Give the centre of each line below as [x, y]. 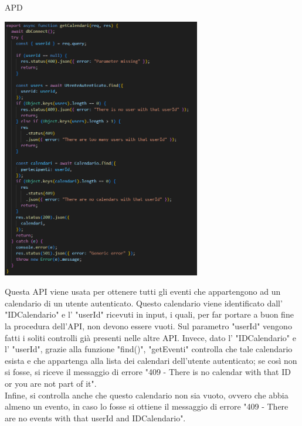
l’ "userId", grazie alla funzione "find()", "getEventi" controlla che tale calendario [149, 349]
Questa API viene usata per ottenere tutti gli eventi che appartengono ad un [143, 292]
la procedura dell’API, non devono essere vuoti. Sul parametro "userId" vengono [148, 326]
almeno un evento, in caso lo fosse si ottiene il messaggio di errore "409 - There [147, 406]
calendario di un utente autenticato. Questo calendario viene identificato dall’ [144, 303]
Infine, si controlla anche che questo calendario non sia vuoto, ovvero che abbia [147, 395]
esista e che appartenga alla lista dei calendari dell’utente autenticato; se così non [151, 360]
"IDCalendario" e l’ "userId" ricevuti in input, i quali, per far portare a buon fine [149, 314]
